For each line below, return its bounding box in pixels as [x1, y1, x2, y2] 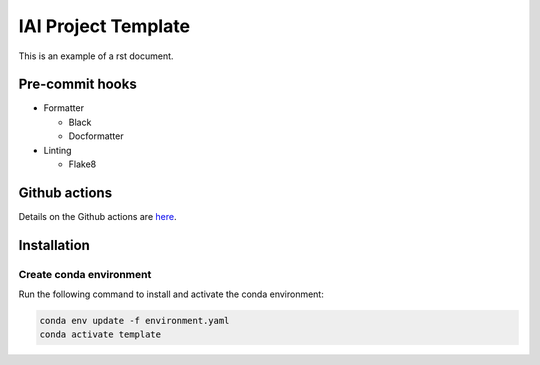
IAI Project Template [18, 15, 190, 37]
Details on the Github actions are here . [18, 210, 177, 222]
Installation [18, 236, 90, 254]
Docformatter [68, 130, 124, 142]
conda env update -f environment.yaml [39, 315, 230, 327]
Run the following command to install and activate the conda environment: [18, 288, 324, 300]
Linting [43, 144, 72, 156]
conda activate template [39, 329, 162, 340]
